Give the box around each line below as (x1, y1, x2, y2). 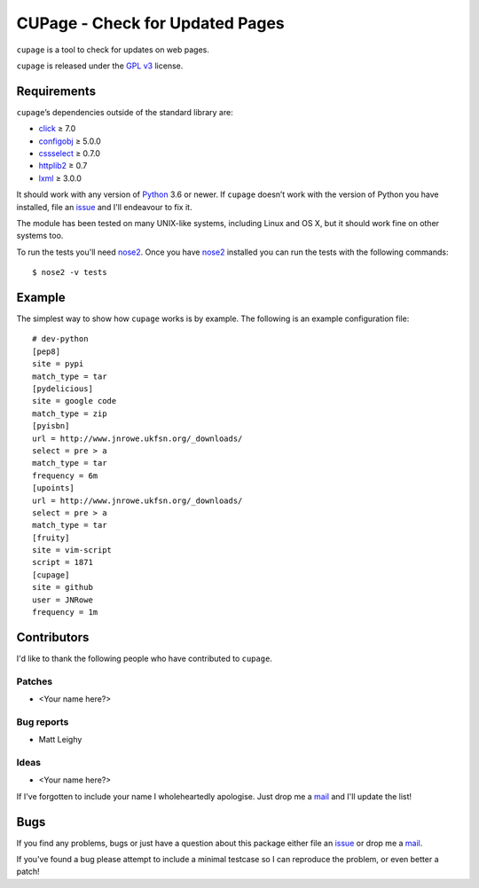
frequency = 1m (32, 608, 98, 617)
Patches (16, 675, 53, 688)
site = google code (32, 396, 117, 406)
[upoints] (32, 483, 75, 493)
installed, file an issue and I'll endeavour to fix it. (16, 201, 192, 212)
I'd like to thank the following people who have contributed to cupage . (16, 653, 272, 664)
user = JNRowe (32, 594, 93, 605)
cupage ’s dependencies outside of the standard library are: (16, 106, 234, 117)
